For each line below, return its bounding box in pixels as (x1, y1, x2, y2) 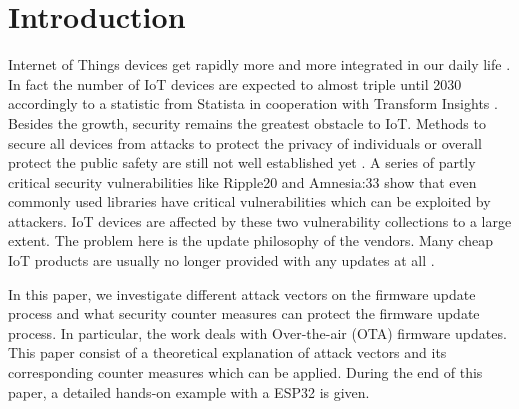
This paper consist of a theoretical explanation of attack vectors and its (8, 342, 447, 363)
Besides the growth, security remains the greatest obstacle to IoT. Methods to (8, 112, 486, 133)
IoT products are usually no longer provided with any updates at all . (8, 250, 435, 271)
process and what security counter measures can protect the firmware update (8, 303, 480, 324)
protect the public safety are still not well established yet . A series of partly (8, 152, 476, 173)
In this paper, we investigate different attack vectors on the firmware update (8, 283, 476, 304)
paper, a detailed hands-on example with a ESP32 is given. (8, 381, 370, 402)
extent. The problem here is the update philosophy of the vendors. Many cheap (8, 230, 493, 251)
